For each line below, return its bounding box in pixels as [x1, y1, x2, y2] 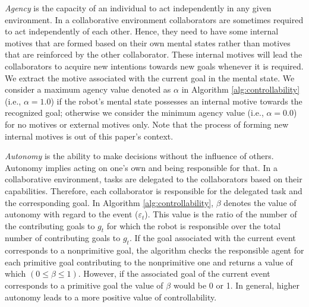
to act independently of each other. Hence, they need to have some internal [5, 25, 279, 37]
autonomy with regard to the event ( [5, 208, 138, 220]
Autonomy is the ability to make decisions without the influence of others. [5, 150, 274, 162]
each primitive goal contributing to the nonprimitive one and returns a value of [5, 255, 293, 268]
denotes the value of [223, 196, 297, 208]
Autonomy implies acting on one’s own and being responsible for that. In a [5, 161, 278, 173]
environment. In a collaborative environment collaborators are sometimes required [5, 13, 304, 26]
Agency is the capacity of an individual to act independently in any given [5, 2, 272, 14]
